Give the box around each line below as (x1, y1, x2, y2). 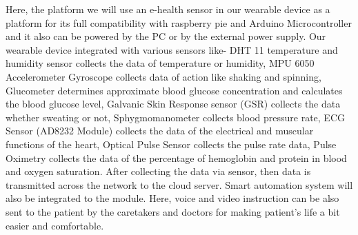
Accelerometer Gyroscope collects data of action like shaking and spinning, (6, 69, 321, 83)
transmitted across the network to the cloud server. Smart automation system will (6, 177, 353, 192)
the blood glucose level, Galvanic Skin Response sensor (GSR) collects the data (6, 96, 341, 111)
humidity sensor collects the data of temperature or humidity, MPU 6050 (6, 56, 315, 70)
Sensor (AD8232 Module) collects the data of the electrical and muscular (6, 123, 314, 138)
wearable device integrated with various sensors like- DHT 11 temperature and (6, 42, 338, 57)
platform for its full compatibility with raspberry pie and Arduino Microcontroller (6, 15, 352, 30)
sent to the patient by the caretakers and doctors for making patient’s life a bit (6, 204, 340, 218)
